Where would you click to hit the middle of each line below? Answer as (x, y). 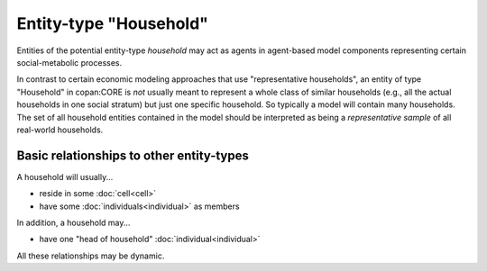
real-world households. (60, 130)
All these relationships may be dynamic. (91, 256)
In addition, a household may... (74, 222)
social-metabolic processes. (69, 62)
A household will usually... (65, 176)
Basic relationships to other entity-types (133, 155)
